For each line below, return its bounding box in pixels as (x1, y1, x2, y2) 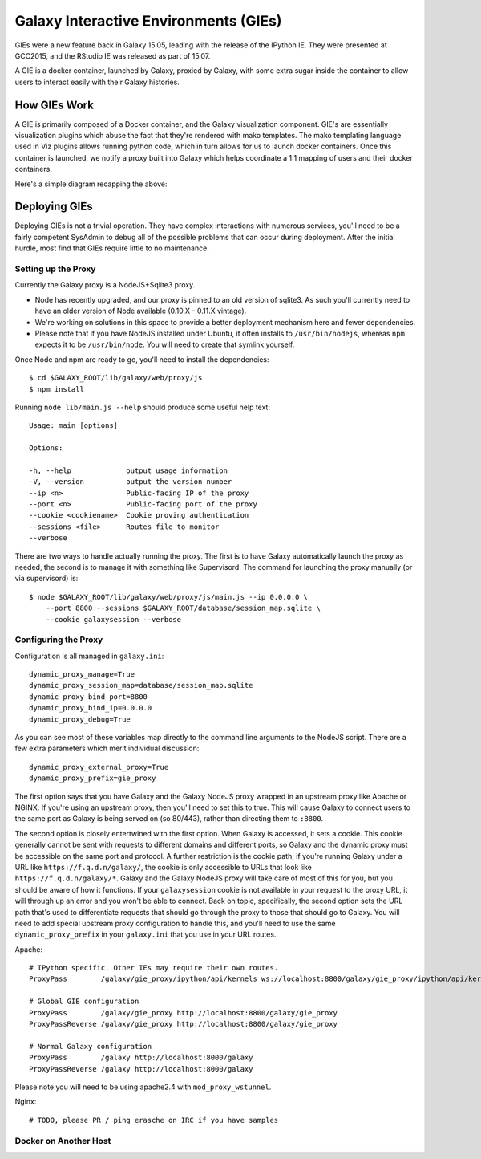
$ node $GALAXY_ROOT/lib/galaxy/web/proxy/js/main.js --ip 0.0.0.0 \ (29, 592, 309, 601)
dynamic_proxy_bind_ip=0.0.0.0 (29, 703, 152, 713)
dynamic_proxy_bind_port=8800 (29, 692, 148, 701)
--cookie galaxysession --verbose (45, 615, 182, 624)
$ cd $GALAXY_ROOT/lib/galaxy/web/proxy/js (29, 373, 203, 383)
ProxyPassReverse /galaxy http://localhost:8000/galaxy (29, 1064, 253, 1073)
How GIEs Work (14, 98, 94, 112)
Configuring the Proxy (14, 634, 103, 645)
